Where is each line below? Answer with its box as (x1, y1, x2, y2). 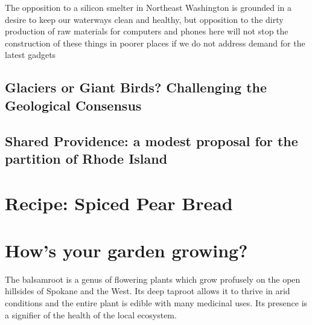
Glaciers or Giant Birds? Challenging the (5, 78, 267, 97)
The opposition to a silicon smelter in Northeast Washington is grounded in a (5, 1, 292, 13)
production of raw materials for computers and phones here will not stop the (5, 25, 288, 37)
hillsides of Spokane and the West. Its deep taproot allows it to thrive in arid (5, 285, 290, 297)
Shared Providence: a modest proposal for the (5, 131, 298, 150)
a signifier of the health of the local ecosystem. (5, 308, 177, 321)
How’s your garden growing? (5, 237, 248, 262)
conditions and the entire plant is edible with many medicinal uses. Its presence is (5, 297, 308, 309)
